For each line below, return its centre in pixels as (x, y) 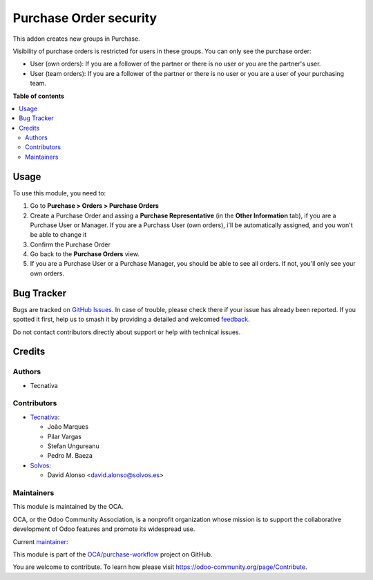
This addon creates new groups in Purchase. (77, 39)
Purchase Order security (85, 18)
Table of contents (39, 96)
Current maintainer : (40, 541)
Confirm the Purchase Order (70, 244)
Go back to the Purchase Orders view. (85, 254)
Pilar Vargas (65, 436)
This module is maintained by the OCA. (68, 507)
